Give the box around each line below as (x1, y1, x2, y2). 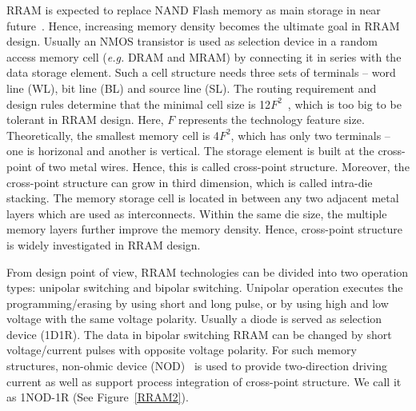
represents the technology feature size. (178, 111, 365, 128)
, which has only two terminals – (230, 126, 390, 143)
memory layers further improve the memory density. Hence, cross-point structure (6, 221, 402, 237)
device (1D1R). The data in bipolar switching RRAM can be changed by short (6, 325, 392, 342)
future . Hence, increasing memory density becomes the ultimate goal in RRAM (6, 17, 400, 34)
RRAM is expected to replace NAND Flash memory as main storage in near (6, 2, 381, 18)
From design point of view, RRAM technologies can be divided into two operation (6, 263, 409, 280)
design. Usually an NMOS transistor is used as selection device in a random (6, 33, 378, 50)
